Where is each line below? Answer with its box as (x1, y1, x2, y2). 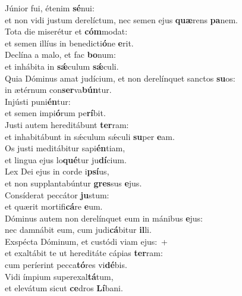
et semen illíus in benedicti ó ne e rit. (5, 36, 134, 49)
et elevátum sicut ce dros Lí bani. (5, 282, 123, 294)
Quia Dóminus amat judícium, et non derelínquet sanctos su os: (5, 71, 235, 84)
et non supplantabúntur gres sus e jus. (5, 176, 142, 189)
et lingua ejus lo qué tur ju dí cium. (5, 153, 127, 166)
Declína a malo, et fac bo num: (5, 48, 116, 61)
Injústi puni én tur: (5, 95, 71, 107)
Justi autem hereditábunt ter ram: (5, 118, 129, 130)
